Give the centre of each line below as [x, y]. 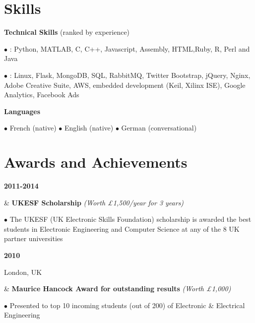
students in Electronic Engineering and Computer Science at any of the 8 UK [122, 228]
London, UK [23, 272]
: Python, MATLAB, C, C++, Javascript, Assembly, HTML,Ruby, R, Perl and [130, 48]
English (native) [89, 128]
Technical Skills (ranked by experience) [67, 32]
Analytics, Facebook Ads [42, 95]
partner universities [33, 238]
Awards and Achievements [96, 162]
